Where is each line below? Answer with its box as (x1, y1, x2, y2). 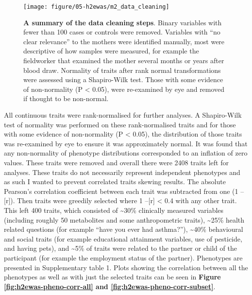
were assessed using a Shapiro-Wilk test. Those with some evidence (23, 74, 223, 85)
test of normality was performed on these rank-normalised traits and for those (4, 119, 236, 129)
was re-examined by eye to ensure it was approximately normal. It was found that (4, 138, 248, 148)
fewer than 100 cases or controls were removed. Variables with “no (23, 27, 220, 37)
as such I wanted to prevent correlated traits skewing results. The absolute (4, 176, 226, 187)
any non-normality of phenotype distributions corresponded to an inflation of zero (4, 148, 248, 158)
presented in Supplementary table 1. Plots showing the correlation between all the (4, 262, 248, 272)
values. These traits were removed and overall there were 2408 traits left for (4, 157, 229, 167)
